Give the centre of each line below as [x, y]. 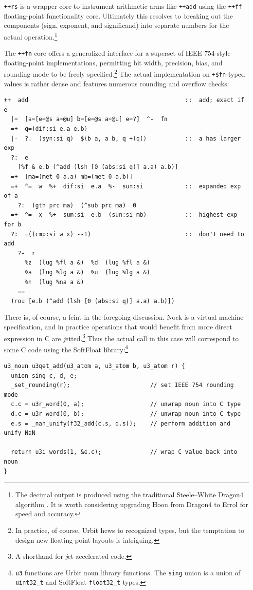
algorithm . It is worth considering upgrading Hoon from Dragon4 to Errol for [132, 504]
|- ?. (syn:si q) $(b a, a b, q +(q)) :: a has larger [126, 138]
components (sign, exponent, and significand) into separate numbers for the [117, 25]
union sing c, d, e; [44, 376]
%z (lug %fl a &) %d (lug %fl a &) [87, 263]
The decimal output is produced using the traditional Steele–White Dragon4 [129, 495]
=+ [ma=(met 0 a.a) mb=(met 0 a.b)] [72, 177]
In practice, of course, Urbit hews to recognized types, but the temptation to [130, 530]
